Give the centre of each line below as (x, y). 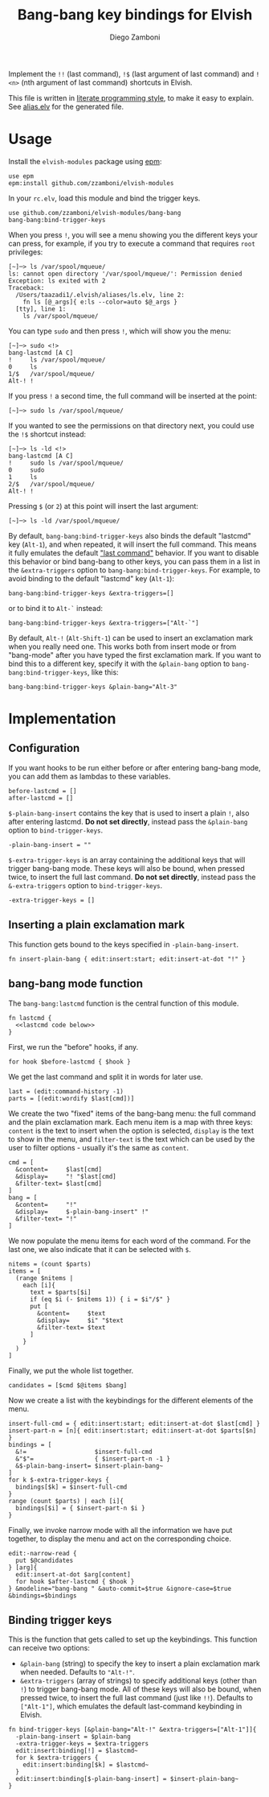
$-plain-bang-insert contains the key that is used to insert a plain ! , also (129, 813)
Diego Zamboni (135, 37)
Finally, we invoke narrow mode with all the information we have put (120, 1530)
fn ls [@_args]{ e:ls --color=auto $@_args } (100, 302)
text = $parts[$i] (60, 1292)
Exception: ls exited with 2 (57, 281)
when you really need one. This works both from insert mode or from (122, 647)
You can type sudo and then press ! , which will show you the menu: (120, 331)
